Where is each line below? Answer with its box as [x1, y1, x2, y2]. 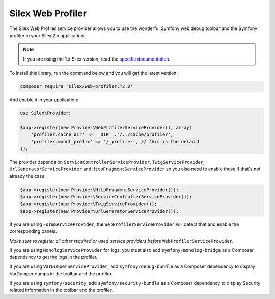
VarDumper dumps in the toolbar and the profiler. [9, 271, 113, 277]
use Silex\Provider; [20, 110, 71, 116]
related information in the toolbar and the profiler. [9, 287, 113, 293]
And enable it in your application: [9, 97, 79, 103]
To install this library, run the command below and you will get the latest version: [9, 70, 178, 76]
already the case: [9, 173, 46, 179]
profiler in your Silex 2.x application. [9, 32, 85, 38]
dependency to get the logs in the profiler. [9, 254, 98, 260]
